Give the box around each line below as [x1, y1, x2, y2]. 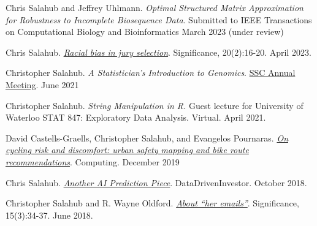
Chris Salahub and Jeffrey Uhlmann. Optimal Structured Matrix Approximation [6, 1, 304, 13]
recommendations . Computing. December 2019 [6, 155, 180, 168]
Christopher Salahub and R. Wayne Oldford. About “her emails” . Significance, [6, 197, 299, 209]
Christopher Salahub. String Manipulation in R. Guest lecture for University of [6, 99, 304, 111]
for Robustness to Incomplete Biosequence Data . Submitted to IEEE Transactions [6, 13, 312, 26]
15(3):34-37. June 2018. [6, 208, 93, 221]
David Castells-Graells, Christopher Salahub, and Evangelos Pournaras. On [6, 131, 288, 144]
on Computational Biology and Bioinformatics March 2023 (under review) [6, 25, 284, 38]
